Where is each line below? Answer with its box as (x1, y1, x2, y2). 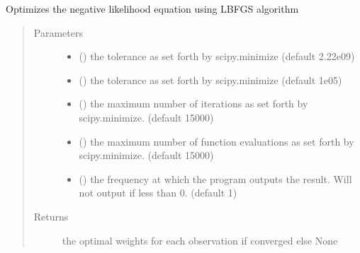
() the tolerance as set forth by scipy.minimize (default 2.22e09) (79, 49, 355, 64)
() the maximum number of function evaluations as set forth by (79, 134, 354, 148)
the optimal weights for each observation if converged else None (62, 233, 338, 247)
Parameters (33, 25, 83, 40)
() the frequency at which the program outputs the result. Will (79, 171, 352, 186)
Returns (33, 208, 69, 223)
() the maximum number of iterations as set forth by (79, 96, 308, 111)
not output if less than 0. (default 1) (79, 185, 237, 200)
